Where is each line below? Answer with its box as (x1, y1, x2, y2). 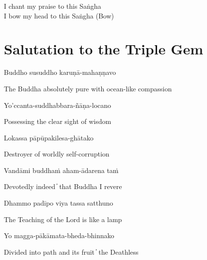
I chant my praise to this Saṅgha (4, 1, 101, 11)
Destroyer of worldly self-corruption (4, 149, 110, 159)
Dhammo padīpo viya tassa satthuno (4, 198, 113, 208)
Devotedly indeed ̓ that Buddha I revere (4, 181, 122, 191)
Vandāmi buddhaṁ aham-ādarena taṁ (4, 165, 119, 175)
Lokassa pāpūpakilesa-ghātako (4, 132, 94, 142)
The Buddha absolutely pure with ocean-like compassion (4, 83, 172, 93)
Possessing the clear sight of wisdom (4, 116, 111, 126)
